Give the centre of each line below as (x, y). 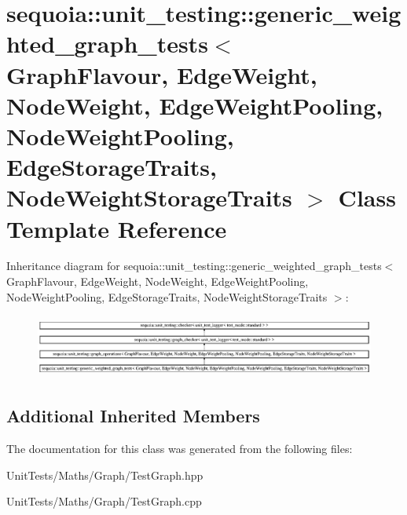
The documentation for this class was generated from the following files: (180, 449)
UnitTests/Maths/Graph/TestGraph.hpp (105, 475)
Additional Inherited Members (133, 416)
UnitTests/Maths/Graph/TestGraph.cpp (104, 501)
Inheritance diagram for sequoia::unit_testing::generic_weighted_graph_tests (194, 266)
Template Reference (117, 228)
